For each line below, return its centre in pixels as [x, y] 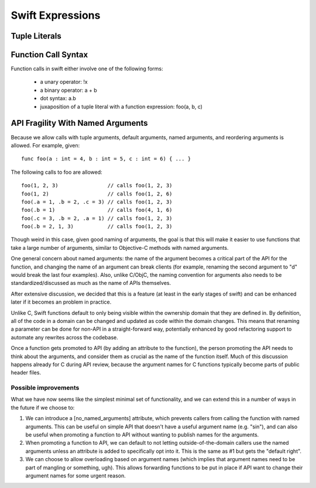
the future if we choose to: [43, 407]
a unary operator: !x [64, 82]
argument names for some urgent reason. [75, 475]
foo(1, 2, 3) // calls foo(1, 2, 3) [97, 185]
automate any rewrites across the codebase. [64, 337]
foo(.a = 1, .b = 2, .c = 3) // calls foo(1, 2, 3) [97, 202]
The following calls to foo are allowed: [56, 172]
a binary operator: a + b [69, 90]
